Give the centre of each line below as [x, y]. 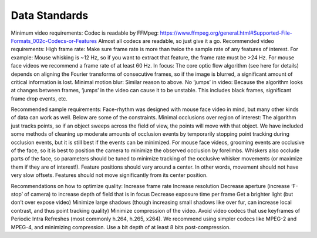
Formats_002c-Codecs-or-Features [54, 41]
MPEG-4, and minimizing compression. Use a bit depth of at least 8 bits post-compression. [121, 227]
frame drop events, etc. [39, 98]
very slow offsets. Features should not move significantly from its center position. [109, 175]
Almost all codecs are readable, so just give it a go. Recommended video [186, 41]
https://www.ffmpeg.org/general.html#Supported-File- [226, 33]
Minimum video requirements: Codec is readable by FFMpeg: [85, 33]
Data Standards [50, 15]
